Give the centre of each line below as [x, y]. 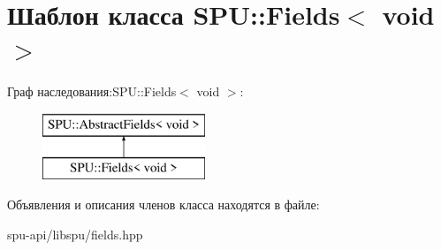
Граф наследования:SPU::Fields [92, 91]
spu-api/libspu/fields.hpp [75, 234]
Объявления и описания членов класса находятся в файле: [163, 205]
